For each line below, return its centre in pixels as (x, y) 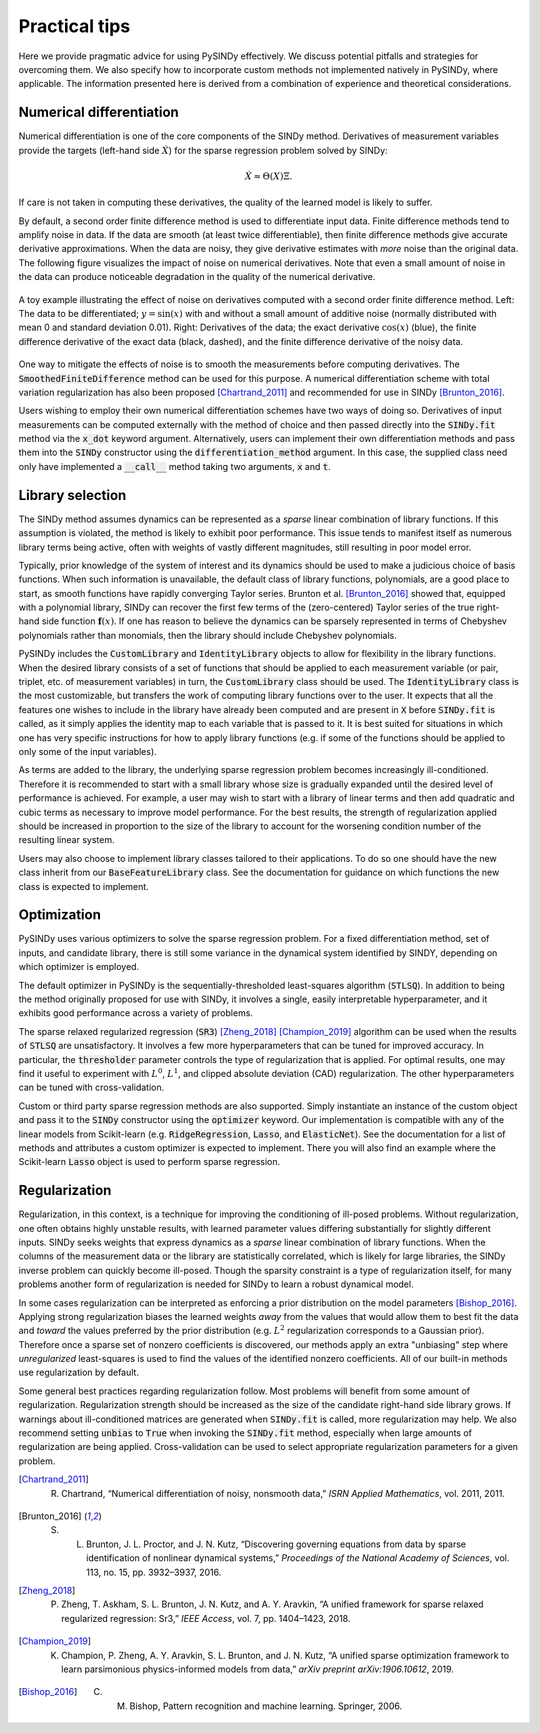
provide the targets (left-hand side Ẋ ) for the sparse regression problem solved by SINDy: (203, 150)
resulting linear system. (66, 840)
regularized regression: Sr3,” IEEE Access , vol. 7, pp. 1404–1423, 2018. (206, 1618)
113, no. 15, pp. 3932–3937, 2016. (154, 1572)
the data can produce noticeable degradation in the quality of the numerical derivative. (197, 277)
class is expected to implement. (83, 886)
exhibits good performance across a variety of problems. (136, 1013)
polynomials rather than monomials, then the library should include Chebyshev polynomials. (207, 635)
